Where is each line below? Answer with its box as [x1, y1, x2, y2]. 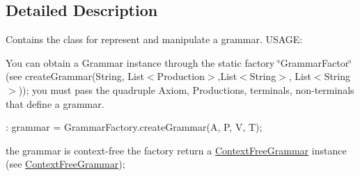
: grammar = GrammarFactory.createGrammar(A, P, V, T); [6, 120, 263, 134]
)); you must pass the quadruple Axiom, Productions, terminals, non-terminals [18, 82, 354, 97]
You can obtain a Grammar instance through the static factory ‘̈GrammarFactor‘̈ [6, 55, 352, 70]
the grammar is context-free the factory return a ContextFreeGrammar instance [6, 143, 347, 157]
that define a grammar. [6, 96, 104, 111]
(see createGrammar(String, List [6, 69, 144, 83]
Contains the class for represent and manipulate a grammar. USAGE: [6, 32, 303, 47]
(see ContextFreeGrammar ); [6, 157, 125, 171]
